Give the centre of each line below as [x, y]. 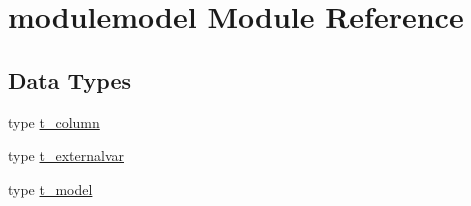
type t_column [54, 121]
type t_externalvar [66, 155]
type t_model [50, 188]
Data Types [69, 79]
